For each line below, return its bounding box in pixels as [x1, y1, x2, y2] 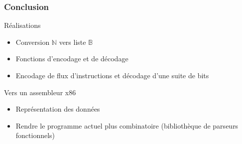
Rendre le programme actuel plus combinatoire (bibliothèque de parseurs [15, 120, 239, 131]
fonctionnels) [15, 130, 55, 141]
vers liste [59, 36, 86, 47]
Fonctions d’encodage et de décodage [15, 53, 128, 64]
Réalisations [4, 20, 41, 30]
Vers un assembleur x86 [4, 87, 76, 97]
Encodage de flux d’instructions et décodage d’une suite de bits [15, 70, 209, 80]
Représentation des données [15, 104, 100, 114]
